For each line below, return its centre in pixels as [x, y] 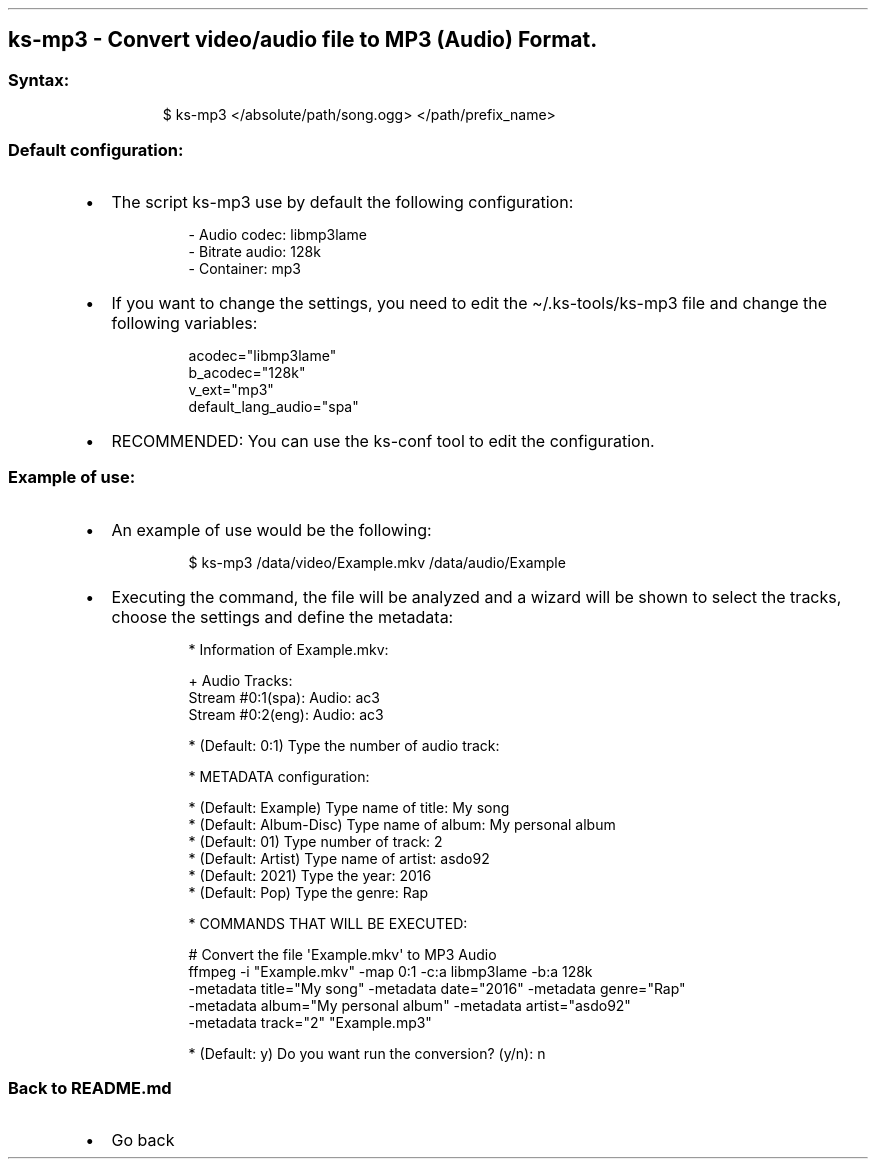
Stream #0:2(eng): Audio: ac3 [286, 714]
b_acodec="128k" [247, 372]
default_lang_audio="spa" [273, 406]
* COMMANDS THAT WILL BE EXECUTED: [328, 923]
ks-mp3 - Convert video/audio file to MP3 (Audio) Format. [303, 40]
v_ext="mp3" [231, 389]
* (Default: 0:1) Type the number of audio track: [344, 745]
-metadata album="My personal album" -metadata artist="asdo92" [409, 1005]
